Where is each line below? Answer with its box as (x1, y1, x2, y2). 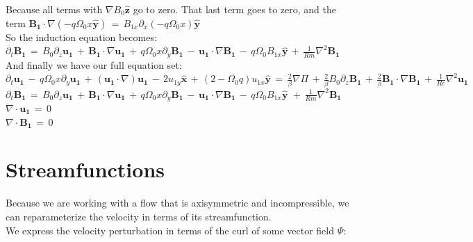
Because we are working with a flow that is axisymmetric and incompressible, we (6, 195, 349, 210)
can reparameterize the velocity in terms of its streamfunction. (6, 209, 272, 223)
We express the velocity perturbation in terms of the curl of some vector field (6, 223, 335, 237)
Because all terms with (6, 2, 103, 16)
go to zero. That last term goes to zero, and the (133, 2, 336, 16)
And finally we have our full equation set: (6, 57, 182, 72)
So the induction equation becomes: (6, 29, 157, 44)
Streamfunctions (6, 155, 165, 184)
